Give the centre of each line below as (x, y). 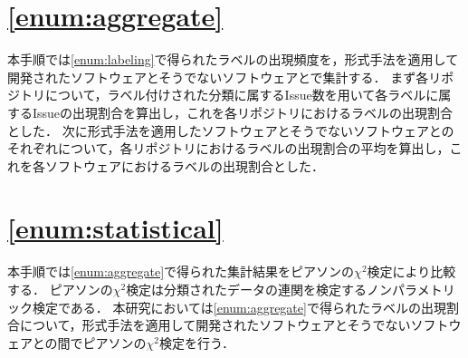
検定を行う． (197, 342)
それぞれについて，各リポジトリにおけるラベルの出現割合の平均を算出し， (229, 148)
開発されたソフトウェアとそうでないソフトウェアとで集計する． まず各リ (224, 77)
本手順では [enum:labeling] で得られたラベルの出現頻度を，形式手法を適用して (233, 59)
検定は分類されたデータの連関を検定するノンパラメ (278, 289)
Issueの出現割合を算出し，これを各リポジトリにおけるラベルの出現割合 (243, 112)
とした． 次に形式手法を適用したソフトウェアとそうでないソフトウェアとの (231, 130)
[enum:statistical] (115, 228)
